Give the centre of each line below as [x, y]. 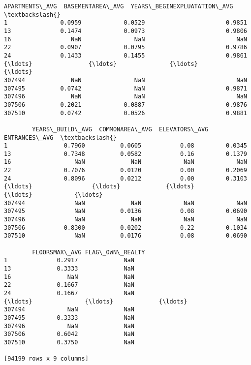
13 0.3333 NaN [69, 269]
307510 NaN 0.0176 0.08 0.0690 [125, 236]
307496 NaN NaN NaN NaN [125, 220]
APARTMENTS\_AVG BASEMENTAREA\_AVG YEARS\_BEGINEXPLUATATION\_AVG [119, 6]
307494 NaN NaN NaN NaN [125, 203]
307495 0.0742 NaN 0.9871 [125, 88]
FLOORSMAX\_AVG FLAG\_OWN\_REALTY [89, 252]
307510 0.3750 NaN [69, 342]
